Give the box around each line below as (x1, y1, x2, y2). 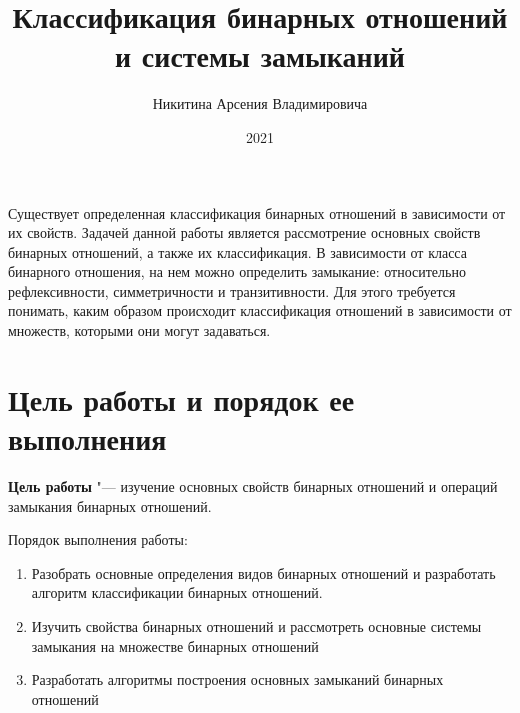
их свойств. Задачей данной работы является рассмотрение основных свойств (8, 222, 481, 243)
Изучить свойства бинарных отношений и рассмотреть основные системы (31, 615, 482, 636)
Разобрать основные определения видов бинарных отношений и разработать (31, 562, 496, 583)
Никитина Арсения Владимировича (152, 93, 368, 114)
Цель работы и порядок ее (8, 378, 355, 419)
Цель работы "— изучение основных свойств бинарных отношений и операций (8, 475, 498, 496)
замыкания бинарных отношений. (8, 495, 212, 516)
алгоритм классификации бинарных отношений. (31, 582, 323, 603)
